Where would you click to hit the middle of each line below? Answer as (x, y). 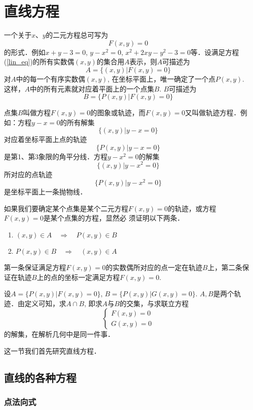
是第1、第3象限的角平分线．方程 (56, 156)
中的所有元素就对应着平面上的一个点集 (92, 88)
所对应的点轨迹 (28, 174)
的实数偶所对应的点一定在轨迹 (154, 267)
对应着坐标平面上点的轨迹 (45, 139)
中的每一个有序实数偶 (51, 78)
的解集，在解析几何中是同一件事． (59, 334)
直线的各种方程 (40, 377)
